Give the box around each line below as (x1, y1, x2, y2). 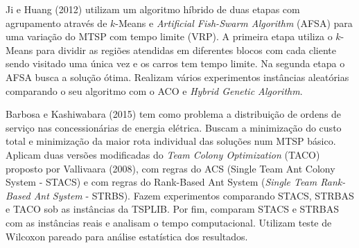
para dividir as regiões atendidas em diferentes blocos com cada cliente (36, 42, 336, 57)
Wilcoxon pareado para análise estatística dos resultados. (6, 229, 248, 243)
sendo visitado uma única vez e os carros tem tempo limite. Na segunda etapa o (6, 56, 345, 71)
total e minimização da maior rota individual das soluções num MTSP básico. (6, 134, 336, 148)
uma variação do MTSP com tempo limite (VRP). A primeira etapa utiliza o (6, 29, 333, 44)
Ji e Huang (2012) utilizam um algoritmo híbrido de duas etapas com (6, 2, 300, 16)
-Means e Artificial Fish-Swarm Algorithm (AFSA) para (115, 15, 353, 30)
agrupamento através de (6, 15, 107, 30)
